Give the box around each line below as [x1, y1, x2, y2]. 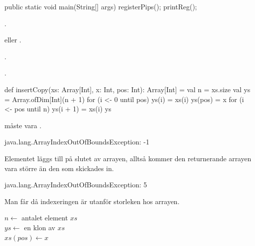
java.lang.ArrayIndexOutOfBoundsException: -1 [4, 137, 150, 147]
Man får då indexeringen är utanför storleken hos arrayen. [4, 196, 180, 206]
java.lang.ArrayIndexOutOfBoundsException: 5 [4, 179, 147, 190]
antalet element [21, 212, 68, 223]
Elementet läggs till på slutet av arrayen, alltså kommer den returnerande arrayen [4, 153, 252, 163]
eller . [4, 35, 22, 45]
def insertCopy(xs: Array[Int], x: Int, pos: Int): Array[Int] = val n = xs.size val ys [4, 84, 251, 94]
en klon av [24, 222, 56, 232]
